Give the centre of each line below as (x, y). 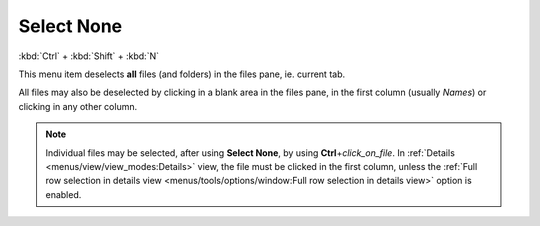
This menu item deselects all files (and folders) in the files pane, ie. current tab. (181, 74)
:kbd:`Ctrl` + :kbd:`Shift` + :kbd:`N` (89, 56)
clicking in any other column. (78, 106)
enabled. (63, 194)
